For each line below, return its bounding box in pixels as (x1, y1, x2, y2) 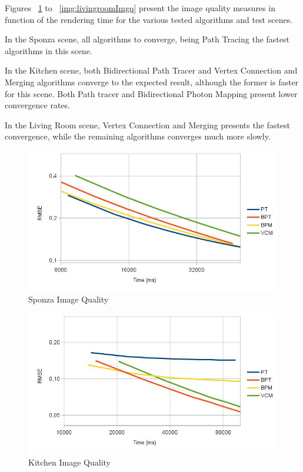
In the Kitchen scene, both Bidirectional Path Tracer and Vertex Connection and (5, 64, 298, 77)
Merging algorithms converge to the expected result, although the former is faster (5, 75, 299, 88)
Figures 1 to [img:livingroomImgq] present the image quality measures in (5, 2, 275, 14)
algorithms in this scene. (5, 44, 92, 56)
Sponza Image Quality (28, 293, 109, 305)
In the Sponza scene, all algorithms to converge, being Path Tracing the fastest (5, 33, 289, 45)
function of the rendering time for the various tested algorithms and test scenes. (5, 13, 293, 25)
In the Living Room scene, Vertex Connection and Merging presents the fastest (5, 118, 291, 131)
